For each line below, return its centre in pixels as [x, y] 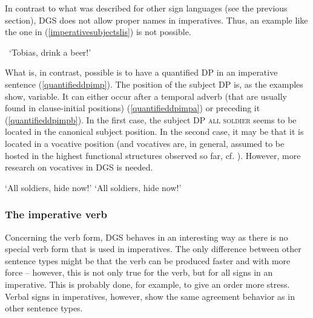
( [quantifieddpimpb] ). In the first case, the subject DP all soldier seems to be [151, 119]
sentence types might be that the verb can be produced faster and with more [148, 260]
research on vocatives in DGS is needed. [79, 167]
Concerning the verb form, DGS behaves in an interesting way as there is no [147, 237]
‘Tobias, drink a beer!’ [50, 52]
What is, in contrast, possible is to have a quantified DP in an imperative [141, 72]
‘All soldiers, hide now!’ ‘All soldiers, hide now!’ [93, 187]
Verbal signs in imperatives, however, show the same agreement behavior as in [150, 296]
